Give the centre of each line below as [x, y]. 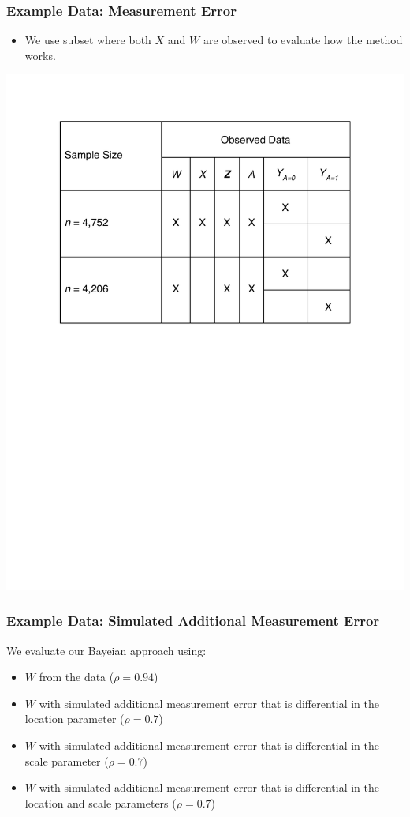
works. [40, 55]
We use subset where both [88, 40]
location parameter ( [75, 719]
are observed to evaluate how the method [303, 40]
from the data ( [76, 677]
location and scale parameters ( [101, 802]
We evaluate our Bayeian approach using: [106, 650]
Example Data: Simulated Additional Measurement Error [193, 621]
